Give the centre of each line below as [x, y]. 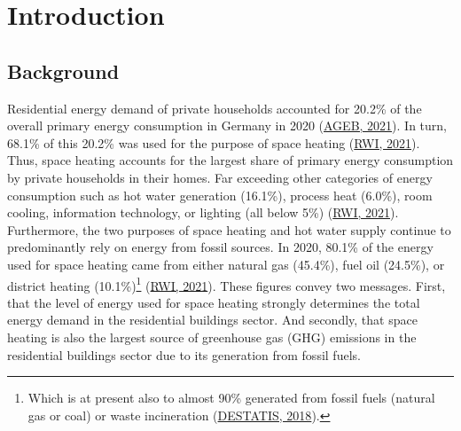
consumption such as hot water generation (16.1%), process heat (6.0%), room [220, 195]
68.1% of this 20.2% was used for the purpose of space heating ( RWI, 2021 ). [214, 142]
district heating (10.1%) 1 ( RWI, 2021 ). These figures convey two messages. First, [227, 284]
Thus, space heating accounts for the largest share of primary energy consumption [230, 160]
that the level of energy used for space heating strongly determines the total [214, 302]
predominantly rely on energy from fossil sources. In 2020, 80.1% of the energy [220, 247]
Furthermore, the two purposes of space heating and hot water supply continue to [229, 229]
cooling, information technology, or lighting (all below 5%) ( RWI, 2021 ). [203, 212]
